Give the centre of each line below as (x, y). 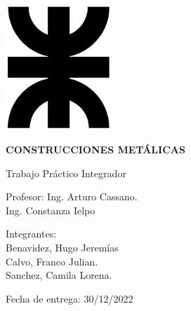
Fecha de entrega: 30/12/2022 (70, 298)
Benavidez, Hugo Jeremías (62, 248)
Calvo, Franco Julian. (52, 261)
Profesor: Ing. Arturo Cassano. (72, 196)
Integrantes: (31, 234)
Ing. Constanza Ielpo (51, 210)
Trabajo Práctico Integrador (66, 173)
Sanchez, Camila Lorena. (59, 275)
